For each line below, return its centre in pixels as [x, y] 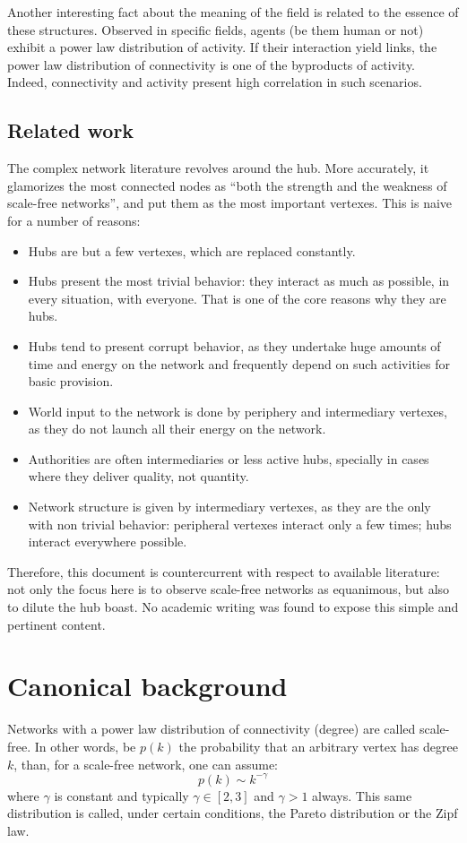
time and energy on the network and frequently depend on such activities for [239, 363]
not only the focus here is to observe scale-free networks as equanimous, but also [229, 589]
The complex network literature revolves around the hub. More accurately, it [218, 168]
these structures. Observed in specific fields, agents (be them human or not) [216, 29]
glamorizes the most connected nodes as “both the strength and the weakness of [227, 185]
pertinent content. [56, 624]
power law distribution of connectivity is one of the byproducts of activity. [211, 64]
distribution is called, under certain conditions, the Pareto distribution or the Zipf [233, 813]
